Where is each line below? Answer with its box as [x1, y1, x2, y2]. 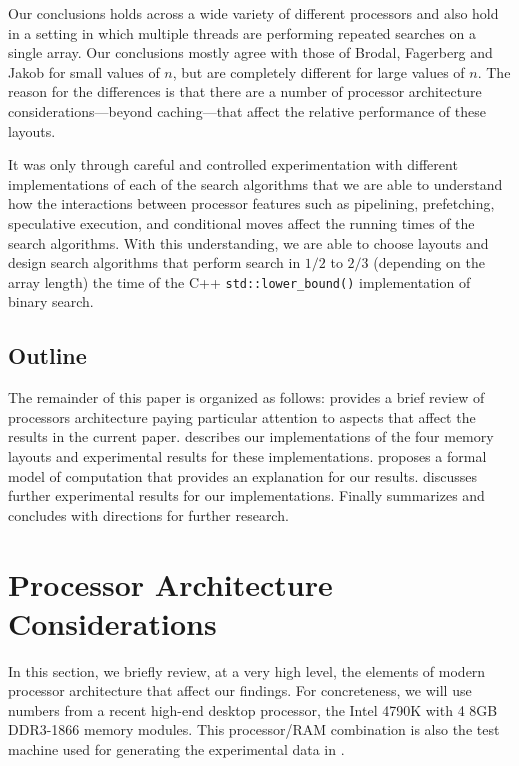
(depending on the [373, 252, 485, 273]
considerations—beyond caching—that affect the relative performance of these [8, 100, 486, 121]
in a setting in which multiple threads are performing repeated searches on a [8, 22, 476, 43]
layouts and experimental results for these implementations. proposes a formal [8, 445, 487, 466]
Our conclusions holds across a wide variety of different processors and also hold [8, 3, 499, 23]
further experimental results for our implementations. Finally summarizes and [8, 485, 485, 506]
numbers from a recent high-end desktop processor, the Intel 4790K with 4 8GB [8, 699, 498, 720]
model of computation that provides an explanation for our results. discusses [8, 465, 477, 486]
